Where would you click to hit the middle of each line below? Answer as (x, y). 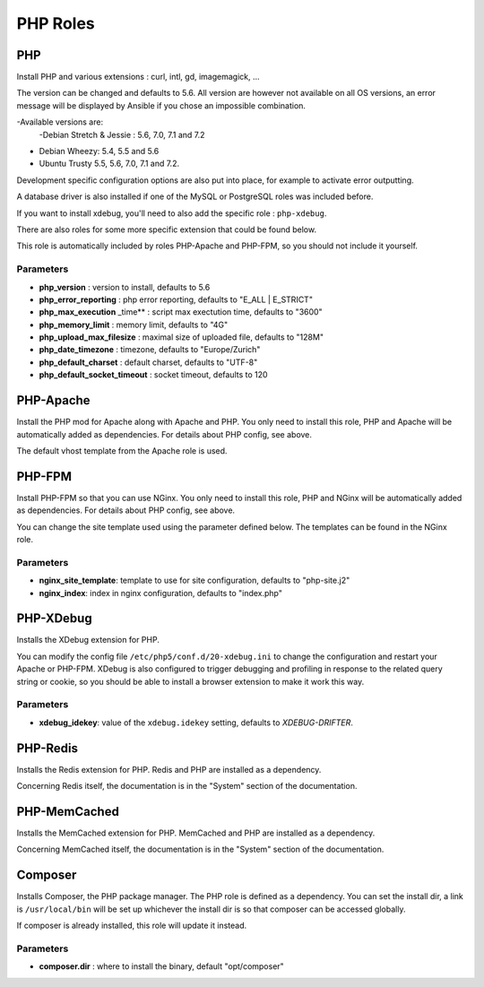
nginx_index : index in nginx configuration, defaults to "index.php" (160, 593)
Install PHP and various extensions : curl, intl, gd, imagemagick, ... (138, 77)
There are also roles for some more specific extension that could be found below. (167, 229)
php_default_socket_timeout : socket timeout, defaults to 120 (153, 375)
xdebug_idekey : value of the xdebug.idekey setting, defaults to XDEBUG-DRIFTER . (196, 723)
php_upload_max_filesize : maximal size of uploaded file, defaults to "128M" (181, 337)
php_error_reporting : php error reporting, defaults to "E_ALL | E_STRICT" (176, 299)
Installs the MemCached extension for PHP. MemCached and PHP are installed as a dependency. (196, 833)
